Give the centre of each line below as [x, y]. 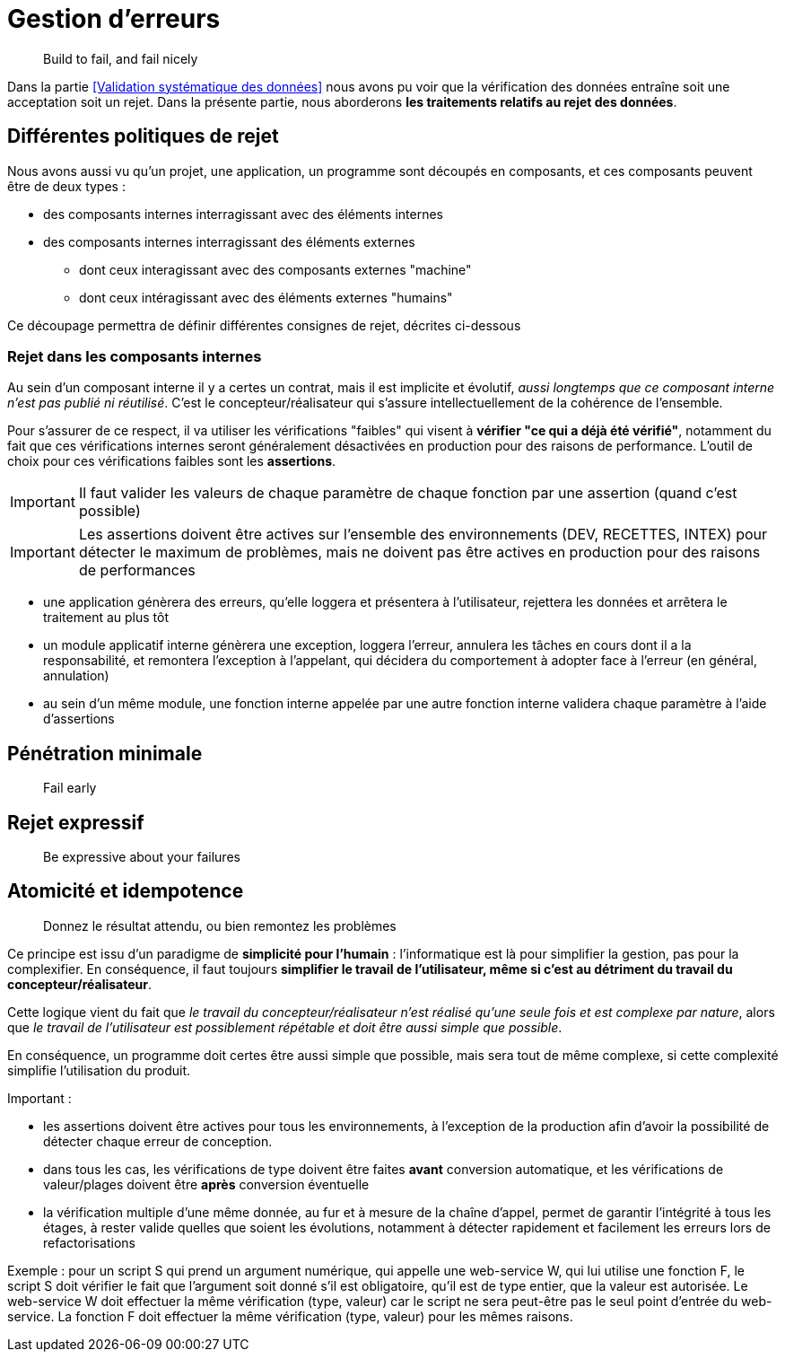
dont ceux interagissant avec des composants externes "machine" [275, 269]
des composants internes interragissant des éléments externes [229, 241]
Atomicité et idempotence [126, 891]
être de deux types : [66, 186]
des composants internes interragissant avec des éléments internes [243, 214]
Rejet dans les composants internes [135, 356]
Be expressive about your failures [142, 857]
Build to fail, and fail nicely [121, 58]
